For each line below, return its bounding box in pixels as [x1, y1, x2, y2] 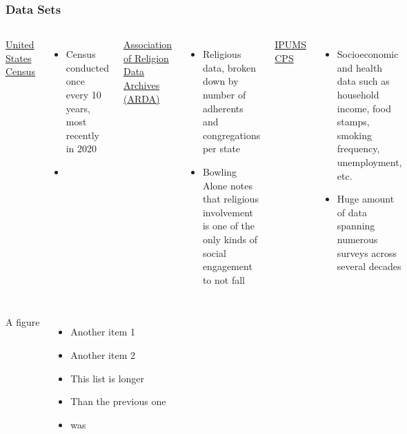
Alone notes [202, 178, 252, 192]
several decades [337, 259, 401, 273]
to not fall [202, 272, 245, 287]
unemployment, [337, 154, 402, 169]
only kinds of [202, 231, 257, 246]
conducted [66, 60, 109, 74]
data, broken [202, 60, 256, 74]
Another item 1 [70, 324, 135, 339]
